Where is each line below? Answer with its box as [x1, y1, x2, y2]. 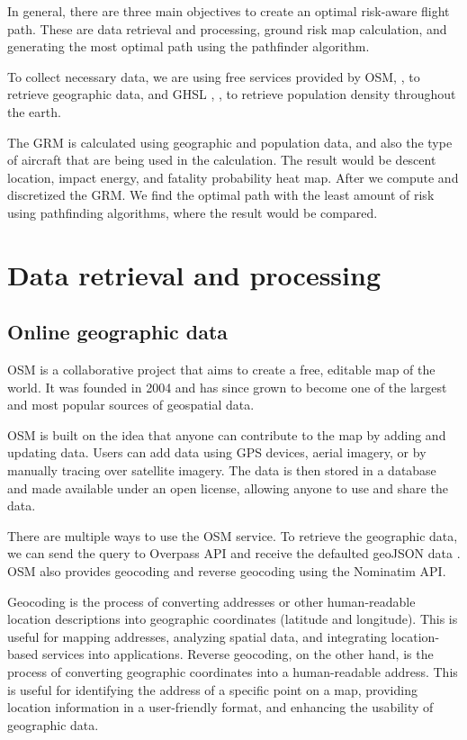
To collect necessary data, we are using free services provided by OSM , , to [7, 67, 420, 86]
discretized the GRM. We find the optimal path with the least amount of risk [7, 185, 435, 204]
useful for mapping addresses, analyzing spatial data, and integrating [7, 627, 388, 645]
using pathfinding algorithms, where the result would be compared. [7, 203, 378, 221]
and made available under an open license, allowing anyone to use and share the [7, 478, 448, 497]
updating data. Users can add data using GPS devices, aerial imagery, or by [7, 443, 427, 462]
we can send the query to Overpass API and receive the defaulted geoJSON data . [7, 544, 461, 563]
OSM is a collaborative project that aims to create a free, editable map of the [7, 360, 436, 379]
